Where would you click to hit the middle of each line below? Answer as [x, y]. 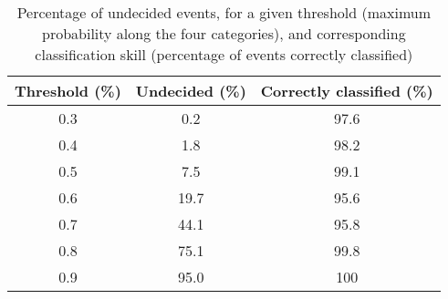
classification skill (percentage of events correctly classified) [224, 54]
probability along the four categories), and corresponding [224, 33]
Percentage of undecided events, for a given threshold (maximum [224, 12]
